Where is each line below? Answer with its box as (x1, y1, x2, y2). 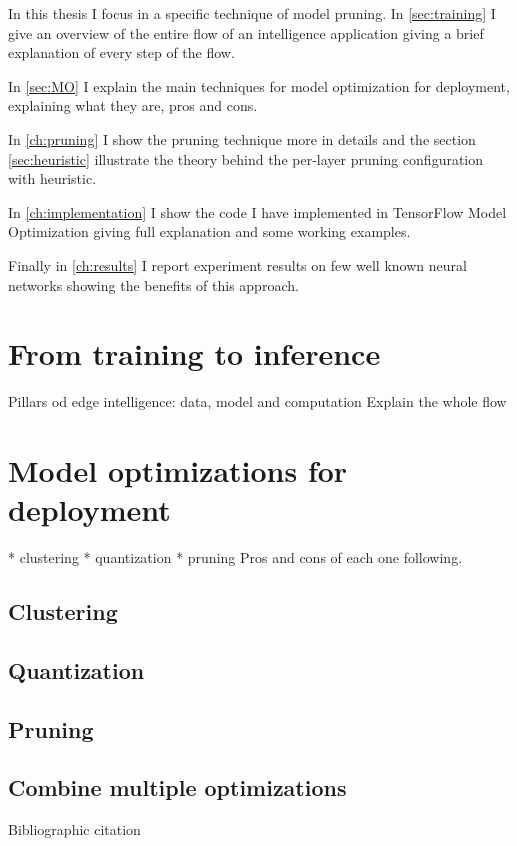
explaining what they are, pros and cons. (8, 95, 258, 116)
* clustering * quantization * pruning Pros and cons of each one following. (8, 547, 463, 568)
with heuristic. (8, 168, 97, 189)
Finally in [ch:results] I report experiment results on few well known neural (8, 254, 467, 275)
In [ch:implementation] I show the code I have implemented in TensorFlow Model (8, 201, 507, 222)
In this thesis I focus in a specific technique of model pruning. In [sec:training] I (8, 3, 496, 23)
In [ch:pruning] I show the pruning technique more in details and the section (8, 128, 476, 149)
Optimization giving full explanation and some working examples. (8, 221, 411, 242)
